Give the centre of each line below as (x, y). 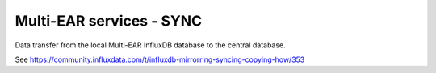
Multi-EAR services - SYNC (109, 21)
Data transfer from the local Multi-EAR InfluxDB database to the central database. (150, 45)
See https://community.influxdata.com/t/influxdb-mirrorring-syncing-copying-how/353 (160, 59)
